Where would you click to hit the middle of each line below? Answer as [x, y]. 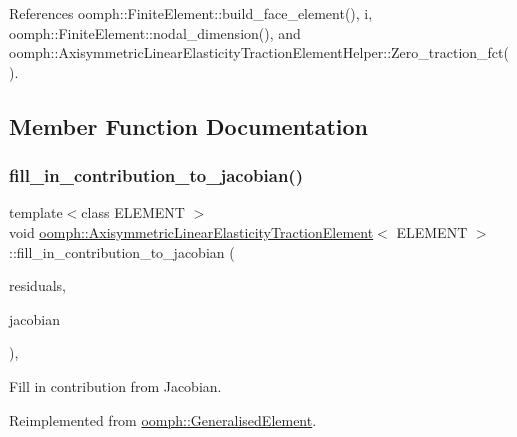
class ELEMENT [133, 212]
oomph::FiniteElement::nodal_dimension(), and [155, 32]
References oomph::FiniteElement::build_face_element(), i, [191, 13]
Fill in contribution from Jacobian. [115, 385]
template [36, 212]
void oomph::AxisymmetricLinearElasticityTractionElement [191, 231]
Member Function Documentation [189, 125]
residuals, [37, 285]
